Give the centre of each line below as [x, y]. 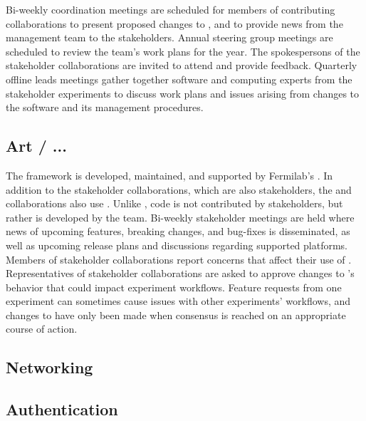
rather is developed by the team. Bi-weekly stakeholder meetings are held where [180, 217]
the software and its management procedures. [105, 107]
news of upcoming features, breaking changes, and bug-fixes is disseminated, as [178, 231]
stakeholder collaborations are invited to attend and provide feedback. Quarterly [182, 65]
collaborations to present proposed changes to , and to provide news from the [174, 23]
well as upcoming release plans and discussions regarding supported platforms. [177, 245]
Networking [49, 367]
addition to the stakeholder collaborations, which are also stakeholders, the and [179, 189]
